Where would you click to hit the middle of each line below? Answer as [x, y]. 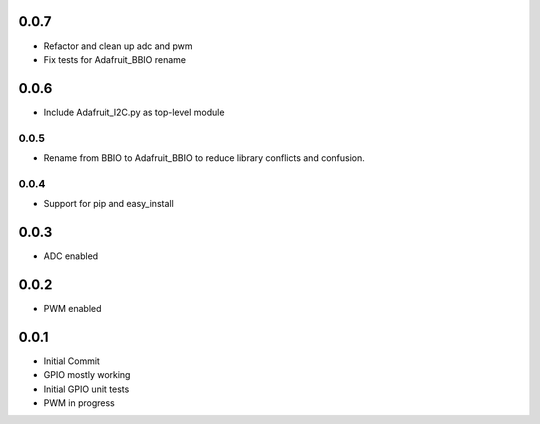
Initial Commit [71, 361]
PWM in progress [79, 402]
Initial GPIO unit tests [86, 389]
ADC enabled [71, 256]
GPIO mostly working [87, 375]
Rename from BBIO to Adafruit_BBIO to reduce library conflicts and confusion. [204, 157]
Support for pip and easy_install [108, 204]
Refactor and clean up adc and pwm [118, 46]
